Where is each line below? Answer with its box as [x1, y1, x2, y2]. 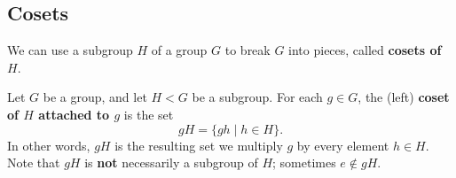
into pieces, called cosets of [288, 41, 442, 59]
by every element [296, 135, 389, 154]
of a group [151, 41, 208, 59]
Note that [7, 153, 60, 172]
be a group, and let [43, 88, 147, 106]
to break [224, 41, 271, 59]
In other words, [7, 135, 90, 154]
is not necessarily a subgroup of [84, 153, 258, 172]
